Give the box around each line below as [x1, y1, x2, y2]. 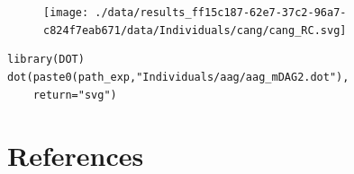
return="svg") [32, 88, 117, 101]
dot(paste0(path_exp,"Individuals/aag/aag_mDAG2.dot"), [7, 70, 349, 83]
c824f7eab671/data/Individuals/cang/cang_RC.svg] [43, 23, 347, 37]
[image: [43, 6, 89, 19]
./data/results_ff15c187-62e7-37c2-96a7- [95, 6, 347, 19]
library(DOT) [7, 53, 85, 66]
